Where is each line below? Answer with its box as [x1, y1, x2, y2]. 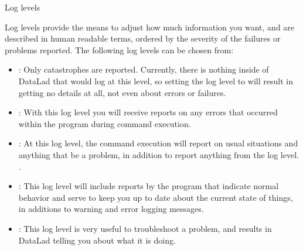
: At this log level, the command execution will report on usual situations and [18, 137, 298, 149]
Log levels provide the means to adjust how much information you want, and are [5, 20, 295, 33]
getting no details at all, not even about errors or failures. [18, 86, 226, 98]
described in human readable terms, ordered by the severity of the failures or [5, 32, 281, 44]
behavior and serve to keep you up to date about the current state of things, [18, 191, 293, 203]
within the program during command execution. [18, 117, 191, 129]
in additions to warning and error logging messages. [18, 203, 204, 215]
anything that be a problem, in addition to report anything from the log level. [18, 148, 299, 160]
